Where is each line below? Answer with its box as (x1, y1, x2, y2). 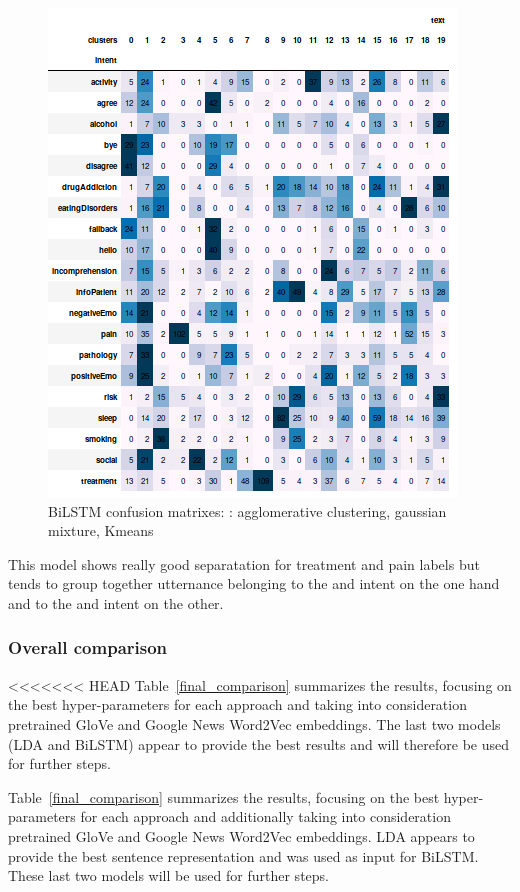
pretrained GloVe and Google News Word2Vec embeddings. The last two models (8, 713, 501, 734)
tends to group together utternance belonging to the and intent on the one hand (8, 573, 500, 594)
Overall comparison (8, 635, 168, 660)
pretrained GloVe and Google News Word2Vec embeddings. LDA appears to (8, 825, 475, 846)
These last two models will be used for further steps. (8, 865, 329, 886)
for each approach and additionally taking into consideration (80, 806, 451, 827)
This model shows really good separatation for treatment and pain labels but (8, 553, 480, 574)
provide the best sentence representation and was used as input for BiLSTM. (8, 845, 479, 866)
